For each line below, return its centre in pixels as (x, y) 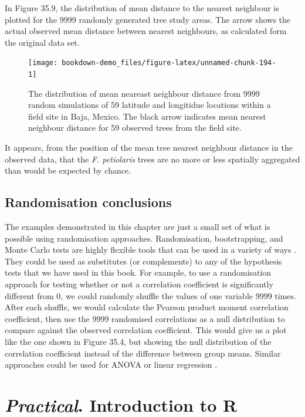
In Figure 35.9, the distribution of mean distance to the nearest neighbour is (142, 8)
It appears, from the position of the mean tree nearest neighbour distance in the (149, 148)
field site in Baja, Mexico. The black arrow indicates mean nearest (147, 116)
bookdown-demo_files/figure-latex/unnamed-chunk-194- (169, 63)
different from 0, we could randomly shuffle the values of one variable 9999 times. (150, 295)
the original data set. (42, 42)
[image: (43, 63)
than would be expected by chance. (68, 170)
